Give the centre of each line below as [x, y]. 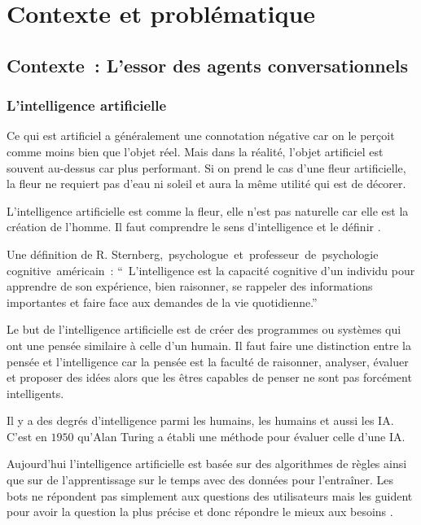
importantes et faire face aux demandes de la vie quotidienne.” [162, 302]
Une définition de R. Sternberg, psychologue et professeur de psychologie [193, 254]
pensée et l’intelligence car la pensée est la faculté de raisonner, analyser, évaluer [208, 361]
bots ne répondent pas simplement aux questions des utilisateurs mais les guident [210, 495]
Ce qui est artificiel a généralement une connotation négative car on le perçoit [201, 136]
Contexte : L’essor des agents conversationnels [208, 65]
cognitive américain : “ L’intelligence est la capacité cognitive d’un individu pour [211, 270]
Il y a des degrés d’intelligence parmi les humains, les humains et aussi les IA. [200, 420]
